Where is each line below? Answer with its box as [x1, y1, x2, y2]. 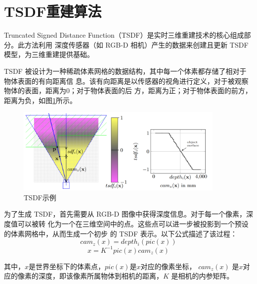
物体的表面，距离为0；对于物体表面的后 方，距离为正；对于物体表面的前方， [4, 85, 252, 96]
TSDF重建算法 [4, 1, 102, 21]
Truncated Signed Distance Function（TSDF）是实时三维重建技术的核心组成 [4, 30, 244, 40]
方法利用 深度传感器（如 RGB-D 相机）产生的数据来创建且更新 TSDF [24, 39, 249, 50]
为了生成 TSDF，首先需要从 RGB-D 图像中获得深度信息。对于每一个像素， [4, 209, 246, 219]
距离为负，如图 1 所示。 [4, 95, 77, 105]
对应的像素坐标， [140, 261, 196, 271]
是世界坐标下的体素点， [29, 261, 105, 271]
